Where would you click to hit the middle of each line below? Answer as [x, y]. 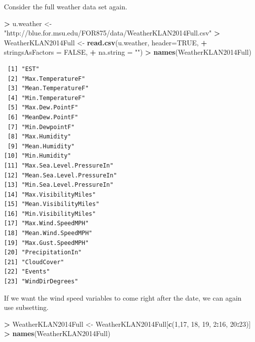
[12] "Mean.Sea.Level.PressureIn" [61, 175]
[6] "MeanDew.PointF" [43, 117]
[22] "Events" [27, 272]
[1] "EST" [23, 69]
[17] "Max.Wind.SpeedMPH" [46, 223]
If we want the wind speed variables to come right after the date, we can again [123, 297]
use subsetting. [26, 307]
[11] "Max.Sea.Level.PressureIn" [59, 165]
